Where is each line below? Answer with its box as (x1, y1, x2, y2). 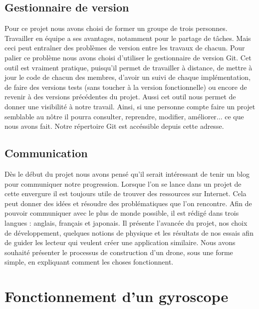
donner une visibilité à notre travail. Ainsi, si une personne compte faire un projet (4, 101, 256, 111)
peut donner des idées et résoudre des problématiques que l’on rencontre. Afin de (4, 198, 252, 208)
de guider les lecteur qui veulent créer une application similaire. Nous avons (4, 237, 236, 248)
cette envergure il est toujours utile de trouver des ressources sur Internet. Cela (4, 188, 247, 199)
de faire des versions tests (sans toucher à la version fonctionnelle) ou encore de (4, 81, 247, 92)
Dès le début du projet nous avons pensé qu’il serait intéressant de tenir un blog (4, 168, 250, 179)
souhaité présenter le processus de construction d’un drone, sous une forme (4, 247, 233, 257)
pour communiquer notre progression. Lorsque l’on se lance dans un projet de (4, 178, 242, 189)
